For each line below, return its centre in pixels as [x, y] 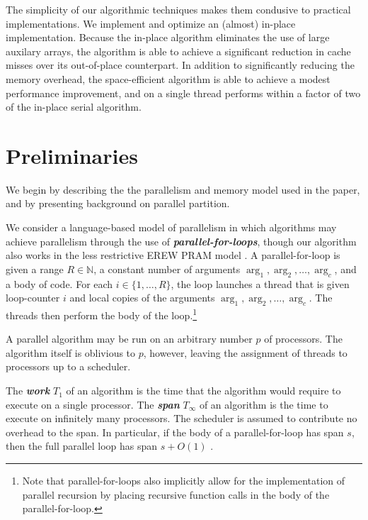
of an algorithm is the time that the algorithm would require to [203, 391]
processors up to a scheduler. [68, 366]
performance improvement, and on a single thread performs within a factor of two [183, 93]
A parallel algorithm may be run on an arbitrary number [129, 339]
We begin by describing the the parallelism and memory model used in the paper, [183, 189]
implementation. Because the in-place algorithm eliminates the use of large [168, 37]
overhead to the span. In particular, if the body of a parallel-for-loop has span [175, 432]
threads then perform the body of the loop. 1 [102, 314]
